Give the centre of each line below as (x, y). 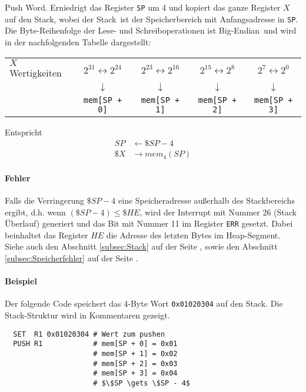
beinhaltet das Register (46, 235)
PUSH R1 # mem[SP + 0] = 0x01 (95, 344)
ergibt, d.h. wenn (35, 212)
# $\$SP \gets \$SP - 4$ (142, 383)
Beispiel (21, 281)
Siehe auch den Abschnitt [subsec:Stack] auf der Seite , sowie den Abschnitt (141, 246)
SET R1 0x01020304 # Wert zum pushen (89, 334)
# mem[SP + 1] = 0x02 (135, 353)
